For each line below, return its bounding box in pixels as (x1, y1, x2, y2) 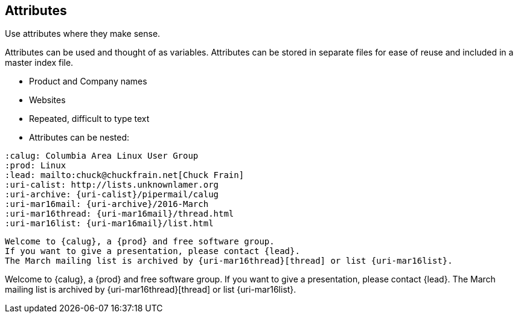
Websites (29, 95, 66, 106)
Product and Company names (29, 76, 147, 87)
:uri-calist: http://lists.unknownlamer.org (5, 180, 219, 190)
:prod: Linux (5, 161, 66, 171)
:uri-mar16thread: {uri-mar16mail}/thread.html (5, 209, 234, 219)
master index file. (5, 57, 74, 68)
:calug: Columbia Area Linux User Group (5, 151, 199, 161)
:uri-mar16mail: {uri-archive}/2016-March (5, 199, 209, 209)
